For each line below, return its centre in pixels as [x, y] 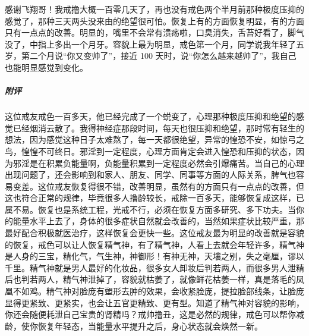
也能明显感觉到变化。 [46, 67]
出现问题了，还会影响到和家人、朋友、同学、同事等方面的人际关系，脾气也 [150, 175]
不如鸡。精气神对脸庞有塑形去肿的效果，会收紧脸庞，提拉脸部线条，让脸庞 [158, 291]
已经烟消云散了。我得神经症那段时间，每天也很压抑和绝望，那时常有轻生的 [158, 128]
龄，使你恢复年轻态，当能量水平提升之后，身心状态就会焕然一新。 [134, 326]
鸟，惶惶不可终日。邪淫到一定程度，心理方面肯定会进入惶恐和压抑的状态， [150, 151]
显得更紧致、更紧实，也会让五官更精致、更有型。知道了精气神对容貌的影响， [154, 302]
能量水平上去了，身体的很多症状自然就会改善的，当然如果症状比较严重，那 [158, 221]
